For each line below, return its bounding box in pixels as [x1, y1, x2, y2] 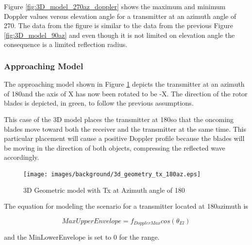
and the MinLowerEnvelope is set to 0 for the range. [4, 232, 160, 242]
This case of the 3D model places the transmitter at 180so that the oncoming [4, 114, 234, 124]
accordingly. [4, 152, 39, 162]
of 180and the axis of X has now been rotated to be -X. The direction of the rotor [4, 88, 248, 98]
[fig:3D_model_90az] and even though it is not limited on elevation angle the [4, 30, 235, 40]
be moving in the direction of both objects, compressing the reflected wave [4, 142, 225, 153]
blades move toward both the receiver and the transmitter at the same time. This [4, 123, 247, 134]
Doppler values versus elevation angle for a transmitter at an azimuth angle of [4, 11, 236, 21]
